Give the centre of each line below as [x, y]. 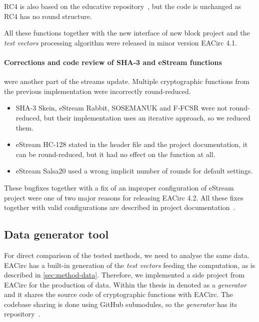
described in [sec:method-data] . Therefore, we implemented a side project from [124, 275]
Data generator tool [56, 234]
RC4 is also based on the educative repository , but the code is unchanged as [122, 6]
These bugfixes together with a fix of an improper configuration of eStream [119, 187]
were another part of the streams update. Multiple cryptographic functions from [127, 81]
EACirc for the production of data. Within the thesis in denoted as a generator [125, 284]
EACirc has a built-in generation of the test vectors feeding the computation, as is [130, 265]
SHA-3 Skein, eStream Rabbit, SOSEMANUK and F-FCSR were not [121, 108]
